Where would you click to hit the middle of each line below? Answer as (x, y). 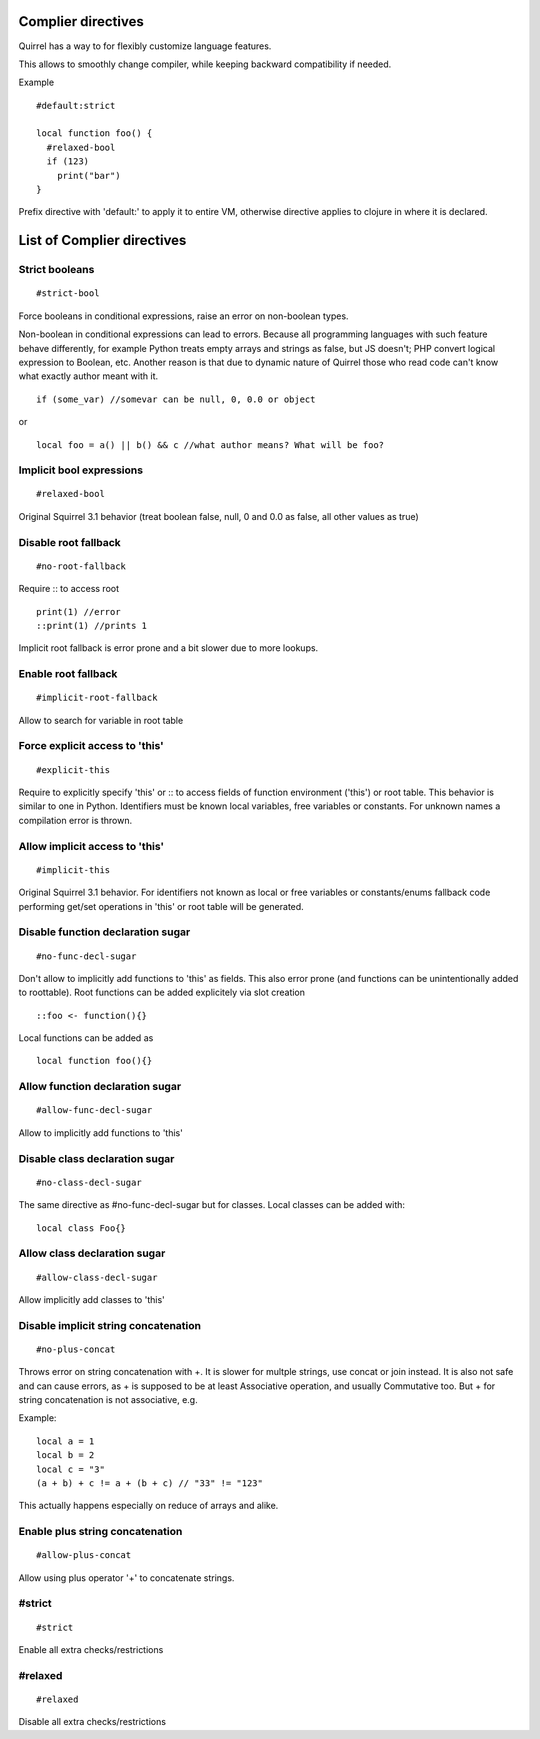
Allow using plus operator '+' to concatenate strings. (126, 1577)
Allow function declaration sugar (100, 1087)
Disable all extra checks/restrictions (92, 1722)
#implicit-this (73, 869)
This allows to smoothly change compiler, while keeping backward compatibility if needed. (205, 64)
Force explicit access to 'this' (91, 746)
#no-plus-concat (76, 1349)
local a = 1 (65, 1441)
